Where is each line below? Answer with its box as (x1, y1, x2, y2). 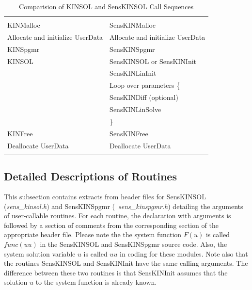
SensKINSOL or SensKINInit (110, 56, 196, 66)
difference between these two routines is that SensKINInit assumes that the (4, 267, 228, 277)
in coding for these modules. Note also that (120, 248, 248, 258)
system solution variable (4, 248, 76, 258)
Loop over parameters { (110, 80, 180, 90)
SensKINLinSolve (110, 104, 161, 114)
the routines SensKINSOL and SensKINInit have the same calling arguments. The (4, 258, 248, 268)
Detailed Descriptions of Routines (4, 169, 177, 184)
